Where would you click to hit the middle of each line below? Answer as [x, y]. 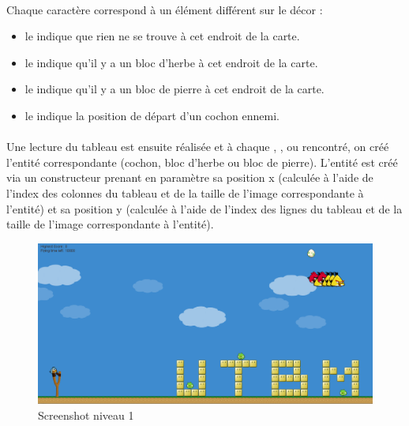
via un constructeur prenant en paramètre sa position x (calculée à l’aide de [190, 177]
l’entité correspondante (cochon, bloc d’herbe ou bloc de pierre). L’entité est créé [202, 162]
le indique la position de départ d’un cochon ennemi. [152, 115]
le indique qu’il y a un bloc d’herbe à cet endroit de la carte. [171, 62]
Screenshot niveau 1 [86, 415]
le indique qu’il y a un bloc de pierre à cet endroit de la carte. [174, 89]
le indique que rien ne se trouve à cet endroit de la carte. [162, 36]
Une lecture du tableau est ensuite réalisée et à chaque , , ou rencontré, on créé [198, 147]
